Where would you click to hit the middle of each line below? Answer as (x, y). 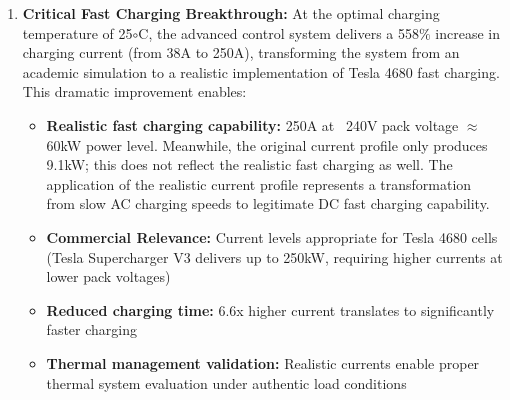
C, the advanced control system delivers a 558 (278, 32)
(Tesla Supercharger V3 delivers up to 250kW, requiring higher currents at (274, 256)
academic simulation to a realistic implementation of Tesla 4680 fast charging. (261, 71)
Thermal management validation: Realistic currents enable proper (263, 362)
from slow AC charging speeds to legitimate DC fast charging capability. (268, 203)
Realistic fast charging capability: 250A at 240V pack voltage (252, 124)
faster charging (91, 329)
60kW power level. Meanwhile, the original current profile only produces (267, 144)
